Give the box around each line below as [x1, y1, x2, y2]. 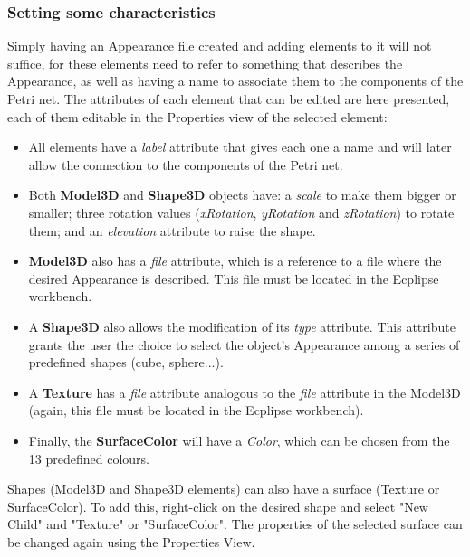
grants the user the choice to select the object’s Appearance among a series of [28, 335, 460, 354]
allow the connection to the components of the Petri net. [28, 155, 343, 174]
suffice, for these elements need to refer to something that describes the [7, 53, 403, 72]
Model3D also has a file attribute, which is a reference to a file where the [28, 251, 442, 270]
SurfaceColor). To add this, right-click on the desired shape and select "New [7, 496, 428, 515]
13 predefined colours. [28, 448, 149, 467]
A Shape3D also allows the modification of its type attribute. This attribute [28, 316, 456, 335]
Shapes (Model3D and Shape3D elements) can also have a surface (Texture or [7, 479, 440, 498]
